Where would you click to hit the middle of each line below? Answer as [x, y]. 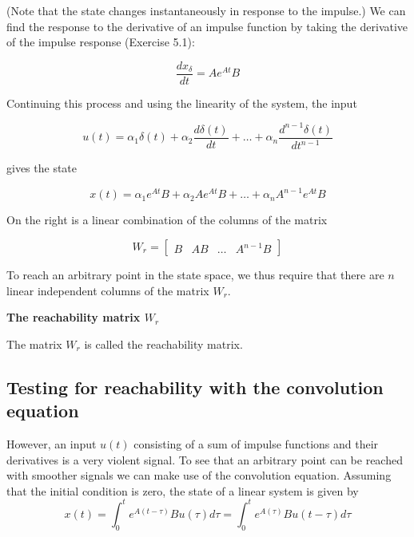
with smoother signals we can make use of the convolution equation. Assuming [199, 475]
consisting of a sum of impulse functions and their [256, 444]
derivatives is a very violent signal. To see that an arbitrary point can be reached [205, 459]
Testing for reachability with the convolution [195, 387]
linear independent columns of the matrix [108, 290]
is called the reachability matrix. [163, 344]
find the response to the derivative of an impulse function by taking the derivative [207, 26]
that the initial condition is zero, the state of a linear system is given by [183, 490]
